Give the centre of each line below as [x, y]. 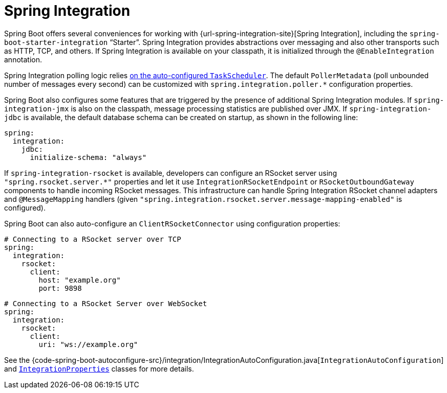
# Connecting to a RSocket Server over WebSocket [106, 303]
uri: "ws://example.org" [88, 344]
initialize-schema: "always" [88, 157]
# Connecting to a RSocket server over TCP [93, 239]
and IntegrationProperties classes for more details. [99, 368]
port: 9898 [60, 288]
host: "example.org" [80, 280]
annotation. [23, 59]
